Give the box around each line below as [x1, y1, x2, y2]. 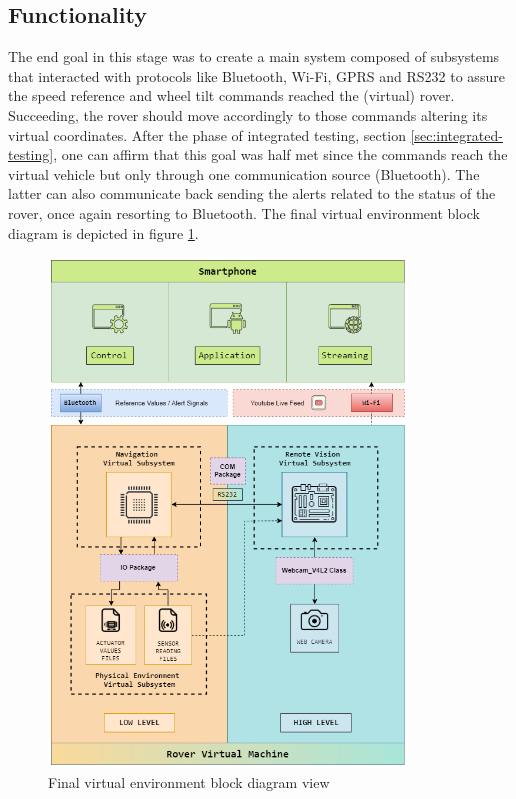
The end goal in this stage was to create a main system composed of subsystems [8, 46, 500, 67]
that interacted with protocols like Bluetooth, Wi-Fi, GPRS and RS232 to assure [8, 65, 505, 86]
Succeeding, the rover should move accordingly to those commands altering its [8, 104, 488, 125]
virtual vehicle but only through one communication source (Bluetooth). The [8, 163, 480, 184]
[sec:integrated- [410, 124, 503, 145]
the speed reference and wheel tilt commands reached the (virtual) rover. [8, 85, 455, 106]
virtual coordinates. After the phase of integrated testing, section [8, 124, 406, 145]
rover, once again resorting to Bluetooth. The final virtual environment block [8, 202, 480, 223]
